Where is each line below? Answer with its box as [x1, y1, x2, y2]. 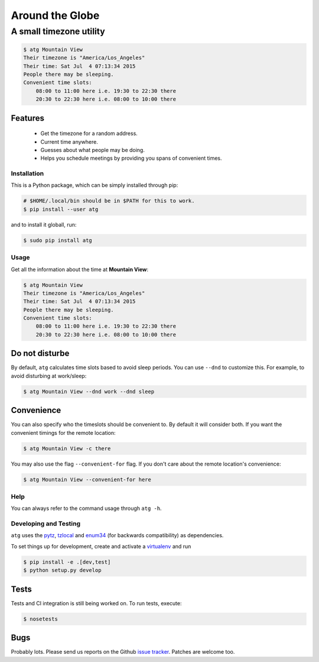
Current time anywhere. [40, 138, 99, 145]
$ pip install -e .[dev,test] [23, 558, 111, 565]
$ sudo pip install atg [23, 237, 93, 244]
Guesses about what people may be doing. [40, 146, 145, 153]
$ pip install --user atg [23, 206, 99, 212]
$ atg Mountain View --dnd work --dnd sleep [23, 388, 155, 395]
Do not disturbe [11, 348, 70, 359]
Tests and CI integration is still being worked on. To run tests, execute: [11, 599, 182, 606]
